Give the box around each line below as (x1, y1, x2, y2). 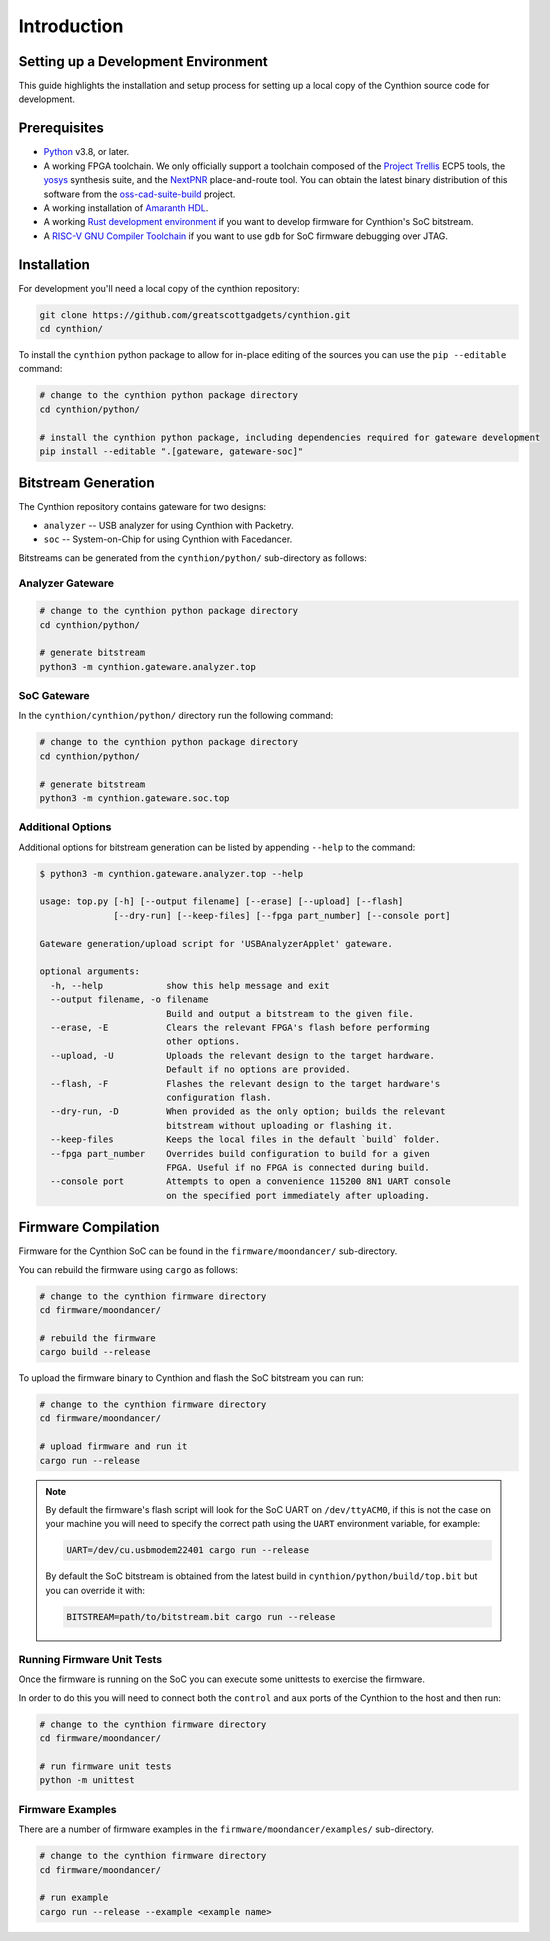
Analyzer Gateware (18, 576, 115, 590)
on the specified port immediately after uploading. (165, 1190, 430, 1201)
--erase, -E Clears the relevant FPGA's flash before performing (50, 1021, 430, 1033)
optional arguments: (39, 966, 140, 977)
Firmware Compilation (18, 1219, 160, 1236)
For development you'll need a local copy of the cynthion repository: (18, 282, 300, 294)
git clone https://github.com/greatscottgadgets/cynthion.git (39, 309, 351, 320)
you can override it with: (45, 1584, 145, 1596)
